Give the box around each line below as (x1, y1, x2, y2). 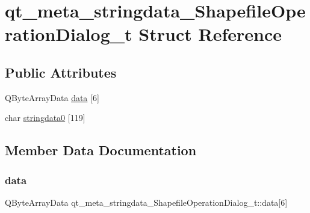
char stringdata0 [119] (5, 111, 85, 124)
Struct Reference (138, 22, 282, 46)
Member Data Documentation (5, 141, 197, 159)
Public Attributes (5, 63, 117, 81)
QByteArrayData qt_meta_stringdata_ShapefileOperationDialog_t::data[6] (5, 196, 288, 208)
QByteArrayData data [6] (5, 91, 99, 103)
